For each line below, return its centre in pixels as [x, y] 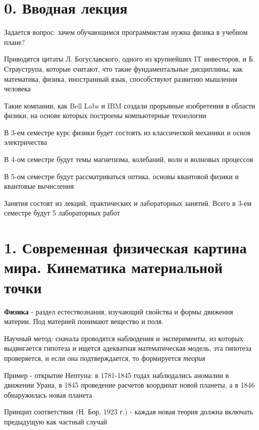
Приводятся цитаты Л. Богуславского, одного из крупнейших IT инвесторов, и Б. [129, 59]
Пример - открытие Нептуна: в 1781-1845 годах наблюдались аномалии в [117, 375]
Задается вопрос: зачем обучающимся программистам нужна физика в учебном [126, 32]
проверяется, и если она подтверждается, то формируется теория [105, 358]
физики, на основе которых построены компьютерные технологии [105, 115]
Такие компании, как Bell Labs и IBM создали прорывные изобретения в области [130, 105]
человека [17, 89]
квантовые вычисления [39, 186]
